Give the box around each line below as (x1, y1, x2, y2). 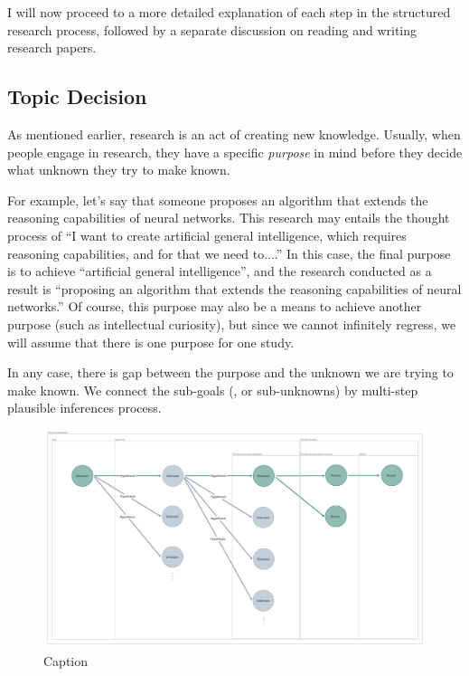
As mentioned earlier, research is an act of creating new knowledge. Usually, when (7, 124, 461, 143)
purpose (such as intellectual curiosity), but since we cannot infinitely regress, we (7, 314, 456, 333)
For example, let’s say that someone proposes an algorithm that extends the (7, 190, 428, 209)
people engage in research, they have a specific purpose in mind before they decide (7, 142, 463, 161)
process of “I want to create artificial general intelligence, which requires (7, 225, 407, 244)
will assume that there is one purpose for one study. (7, 332, 295, 351)
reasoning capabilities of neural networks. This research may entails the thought (7, 208, 450, 227)
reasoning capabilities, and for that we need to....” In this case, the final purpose (7, 243, 451, 262)
